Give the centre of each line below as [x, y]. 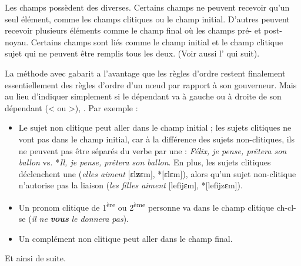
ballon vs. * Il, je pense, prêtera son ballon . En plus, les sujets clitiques [145, 162]
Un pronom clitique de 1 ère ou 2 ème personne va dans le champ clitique [146, 206]
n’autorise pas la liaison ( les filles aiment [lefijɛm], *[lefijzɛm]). [131, 185]
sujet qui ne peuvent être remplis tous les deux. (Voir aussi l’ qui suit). [132, 53]
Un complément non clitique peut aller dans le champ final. [126, 238]
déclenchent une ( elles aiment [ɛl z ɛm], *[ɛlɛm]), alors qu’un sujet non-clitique [157, 173]
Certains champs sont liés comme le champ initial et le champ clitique [157, 41]
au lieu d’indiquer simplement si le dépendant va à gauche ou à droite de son [143, 96]
